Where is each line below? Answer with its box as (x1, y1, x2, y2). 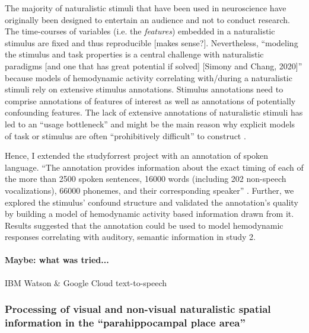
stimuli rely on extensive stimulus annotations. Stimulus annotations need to (5, 83, 283, 95)
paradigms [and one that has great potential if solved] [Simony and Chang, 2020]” (5, 59, 302, 72)
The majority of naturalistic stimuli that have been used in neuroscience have (5, 2, 286, 14)
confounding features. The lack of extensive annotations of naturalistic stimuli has (5, 106, 303, 119)
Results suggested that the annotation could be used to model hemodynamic (5, 219, 283, 231)
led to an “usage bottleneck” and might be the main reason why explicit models (5, 117, 295, 130)
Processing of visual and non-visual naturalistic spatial (5, 302, 271, 316)
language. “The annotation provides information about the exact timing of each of (5, 161, 304, 173)
